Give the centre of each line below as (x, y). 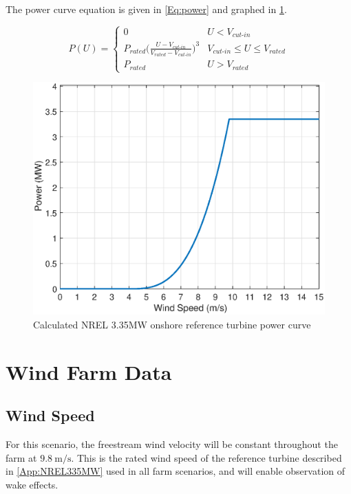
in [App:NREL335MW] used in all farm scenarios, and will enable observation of (175, 471)
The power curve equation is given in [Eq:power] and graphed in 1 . (146, 9)
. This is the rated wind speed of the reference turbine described (206, 457)
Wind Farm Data (89, 371)
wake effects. (32, 484)
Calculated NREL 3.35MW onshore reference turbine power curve (172, 324)
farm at (21, 457)
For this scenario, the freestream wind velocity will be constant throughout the (172, 444)
